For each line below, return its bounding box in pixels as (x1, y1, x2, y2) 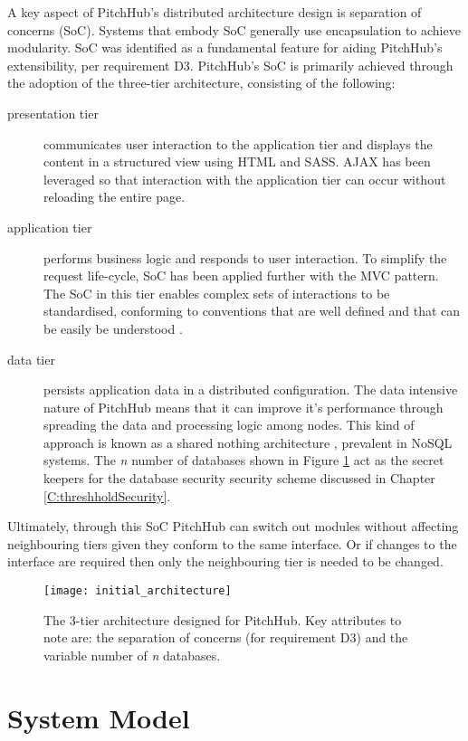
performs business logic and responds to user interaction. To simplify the (43, 248, 447, 267)
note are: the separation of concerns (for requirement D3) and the (43, 628, 408, 647)
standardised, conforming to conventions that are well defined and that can (43, 301, 461, 320)
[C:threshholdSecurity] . (43, 486, 171, 505)
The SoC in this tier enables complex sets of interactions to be (43, 283, 390, 302)
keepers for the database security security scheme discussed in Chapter (43, 469, 435, 488)
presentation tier (7, 103, 99, 122)
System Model (7, 698, 190, 736)
